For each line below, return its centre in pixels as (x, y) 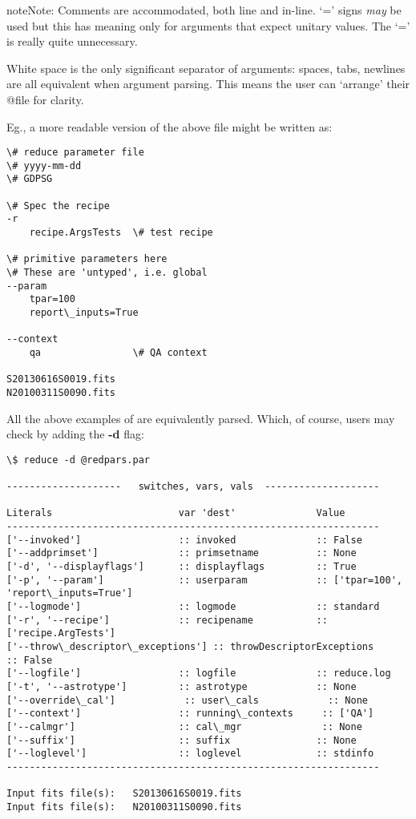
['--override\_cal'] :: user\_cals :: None (188, 700)
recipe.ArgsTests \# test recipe (121, 233)
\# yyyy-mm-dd (44, 165)
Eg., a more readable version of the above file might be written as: (170, 126)
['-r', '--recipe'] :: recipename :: (167, 620)
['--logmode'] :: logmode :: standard (193, 607)
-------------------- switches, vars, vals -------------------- (193, 487)
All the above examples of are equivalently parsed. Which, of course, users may (201, 418)
